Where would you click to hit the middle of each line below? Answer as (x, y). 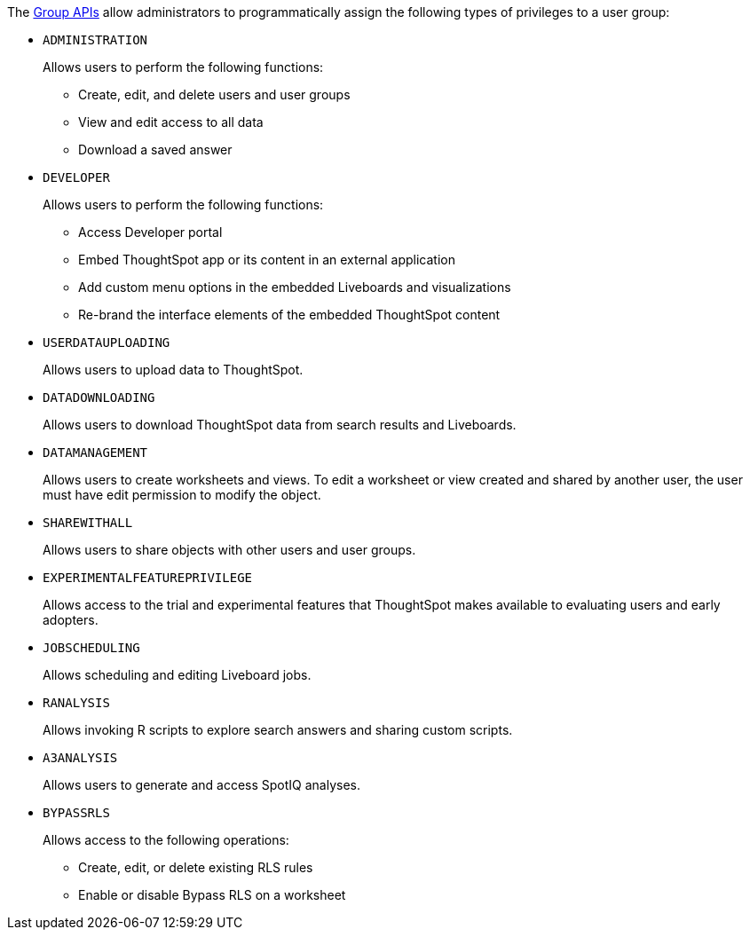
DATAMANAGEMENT (95, 453)
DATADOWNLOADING (99, 398)
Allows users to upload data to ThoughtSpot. (173, 370)
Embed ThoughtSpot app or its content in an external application (267, 260)
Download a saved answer (155, 150)
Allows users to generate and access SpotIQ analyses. (202, 785)
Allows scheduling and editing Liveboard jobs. (177, 675)
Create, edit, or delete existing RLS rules (196, 867)
